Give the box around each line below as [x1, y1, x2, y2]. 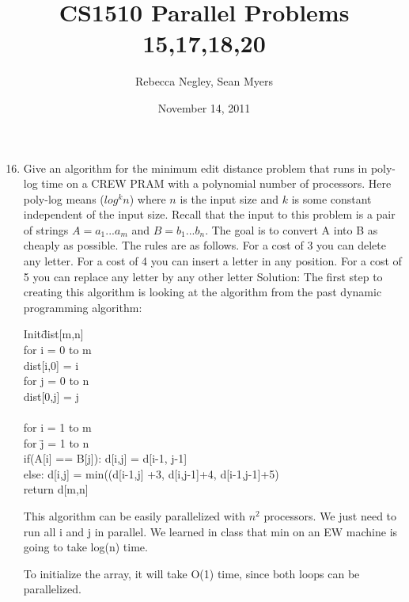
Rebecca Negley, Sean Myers [134, 73, 274, 90]
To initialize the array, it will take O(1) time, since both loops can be [23, 565, 360, 581]
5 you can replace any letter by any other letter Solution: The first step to [23, 268, 383, 284]
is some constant [291, 190, 372, 207]
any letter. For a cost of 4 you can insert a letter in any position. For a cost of [23, 253, 402, 269]
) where [129, 190, 166, 207]
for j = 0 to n [23, 372, 89, 389]
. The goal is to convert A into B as [205, 221, 378, 238]
